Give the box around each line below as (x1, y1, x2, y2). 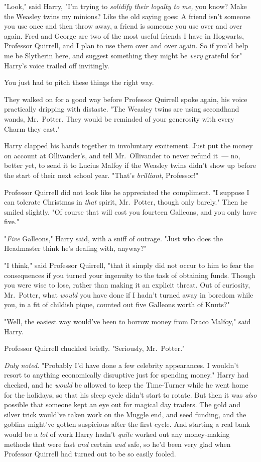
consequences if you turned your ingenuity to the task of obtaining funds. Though (4, 269, 255, 280)
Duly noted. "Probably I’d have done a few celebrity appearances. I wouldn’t (4, 359, 239, 370)
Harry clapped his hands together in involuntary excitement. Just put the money (4, 140, 253, 151)
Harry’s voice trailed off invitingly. (4, 60, 109, 70)
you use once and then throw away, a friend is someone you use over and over (4, 21, 242, 31)
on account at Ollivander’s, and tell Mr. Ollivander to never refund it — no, (4, 150, 240, 160)
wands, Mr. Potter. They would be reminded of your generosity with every (4, 113, 234, 124)
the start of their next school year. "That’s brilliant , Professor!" (4, 169, 199, 180)
